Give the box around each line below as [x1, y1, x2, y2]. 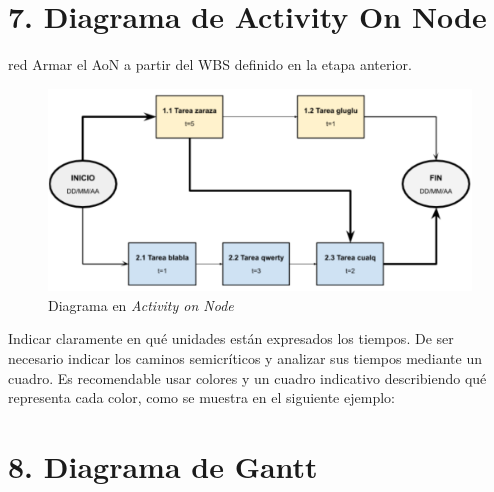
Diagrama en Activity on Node [48, 294, 234, 315]
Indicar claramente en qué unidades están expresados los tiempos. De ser [8, 328, 454, 349]
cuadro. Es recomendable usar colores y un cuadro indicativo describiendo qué [8, 367, 487, 388]
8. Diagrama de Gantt [8, 445, 318, 486]
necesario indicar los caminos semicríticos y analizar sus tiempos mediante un [8, 347, 482, 368]
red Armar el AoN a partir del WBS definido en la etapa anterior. [8, 54, 412, 75]
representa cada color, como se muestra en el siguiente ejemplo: [8, 387, 395, 408]
